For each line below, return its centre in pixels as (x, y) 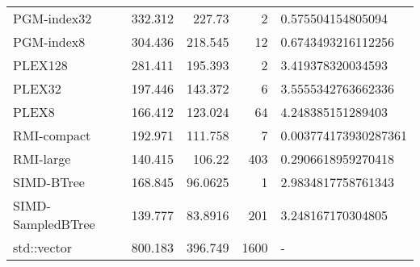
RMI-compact (52, 135)
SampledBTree (54, 224)
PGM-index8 (49, 42)
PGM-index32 (52, 18)
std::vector (43, 247)
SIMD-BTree (49, 182)
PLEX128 (40, 65)
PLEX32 (37, 88)
